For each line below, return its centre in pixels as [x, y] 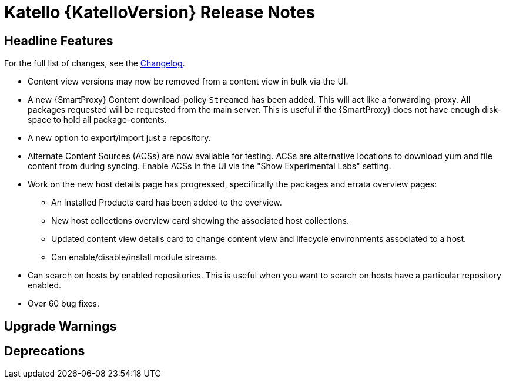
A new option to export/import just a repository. [119, 138]
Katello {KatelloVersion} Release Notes [160, 12]
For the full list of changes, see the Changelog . [95, 63]
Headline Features [59, 41]
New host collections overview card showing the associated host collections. [200, 221]
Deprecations [45, 351]
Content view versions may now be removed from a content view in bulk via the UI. [188, 82]
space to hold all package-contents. [97, 120]
